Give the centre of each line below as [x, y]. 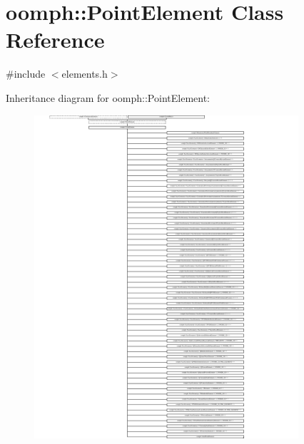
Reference [55, 40]
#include [26, 74]
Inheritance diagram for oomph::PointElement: [108, 97]
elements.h [85, 74]
